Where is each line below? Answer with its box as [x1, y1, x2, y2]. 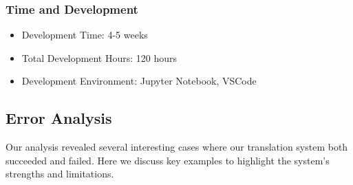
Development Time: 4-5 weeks [21, 28, 148, 42]
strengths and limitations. [6, 166, 114, 181]
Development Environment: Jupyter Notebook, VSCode [21, 74, 257, 88]
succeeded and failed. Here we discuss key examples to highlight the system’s [6, 153, 330, 167]
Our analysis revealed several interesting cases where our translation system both [6, 140, 348, 154]
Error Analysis [6, 107, 112, 129]
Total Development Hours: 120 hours [21, 50, 177, 65]
